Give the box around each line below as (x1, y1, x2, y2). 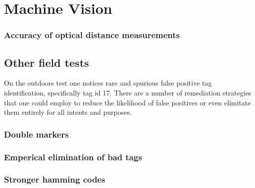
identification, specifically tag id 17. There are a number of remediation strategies (4, 88, 252, 98)
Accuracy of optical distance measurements (4, 29, 180, 41)
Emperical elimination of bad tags (4, 150, 142, 163)
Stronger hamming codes (4, 173, 105, 186)
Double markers (4, 128, 69, 140)
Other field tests (4, 54, 89, 70)
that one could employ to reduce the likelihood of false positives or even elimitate (4, 97, 251, 107)
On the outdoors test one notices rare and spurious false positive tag (4, 78, 212, 88)
